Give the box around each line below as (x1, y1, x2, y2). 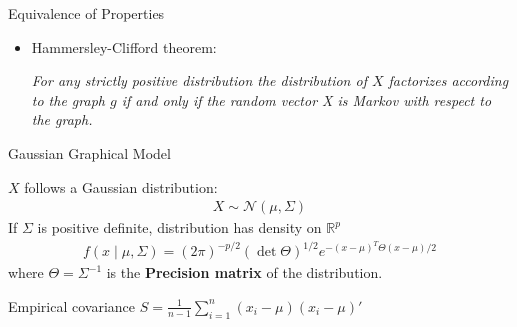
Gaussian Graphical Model (8, 142, 171, 163)
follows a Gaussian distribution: (24, 176, 218, 197)
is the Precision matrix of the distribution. (106, 262, 383, 283)
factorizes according (388, 70, 509, 91)
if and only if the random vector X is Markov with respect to (121, 89, 492, 110)
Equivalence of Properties (8, 3, 165, 23)
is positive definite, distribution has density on (37, 217, 322, 238)
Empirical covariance (8, 295, 136, 316)
